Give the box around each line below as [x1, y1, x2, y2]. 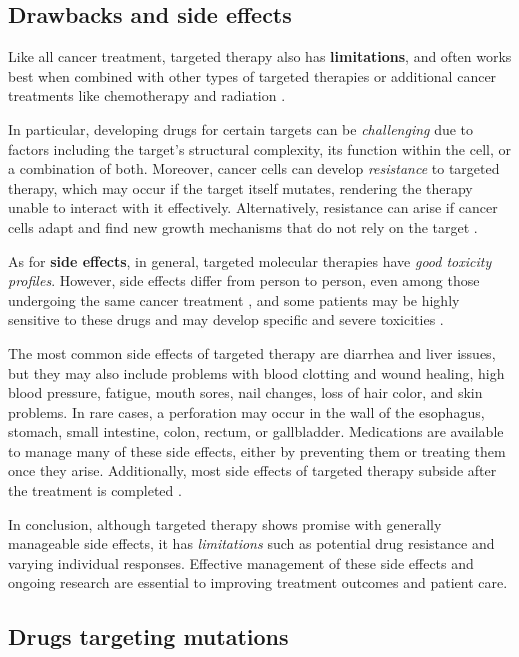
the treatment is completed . [8, 480, 182, 501]
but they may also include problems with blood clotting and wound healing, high [8, 362, 505, 383]
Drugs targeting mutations [8, 621, 289, 652]
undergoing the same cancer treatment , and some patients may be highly [8, 289, 460, 310]
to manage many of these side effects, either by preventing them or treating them [8, 440, 506, 461]
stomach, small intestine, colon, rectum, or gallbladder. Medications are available [8, 421, 504, 442]
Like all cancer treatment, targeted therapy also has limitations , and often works [8, 46, 512, 67]
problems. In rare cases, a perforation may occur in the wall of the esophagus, [8, 401, 485, 422]
